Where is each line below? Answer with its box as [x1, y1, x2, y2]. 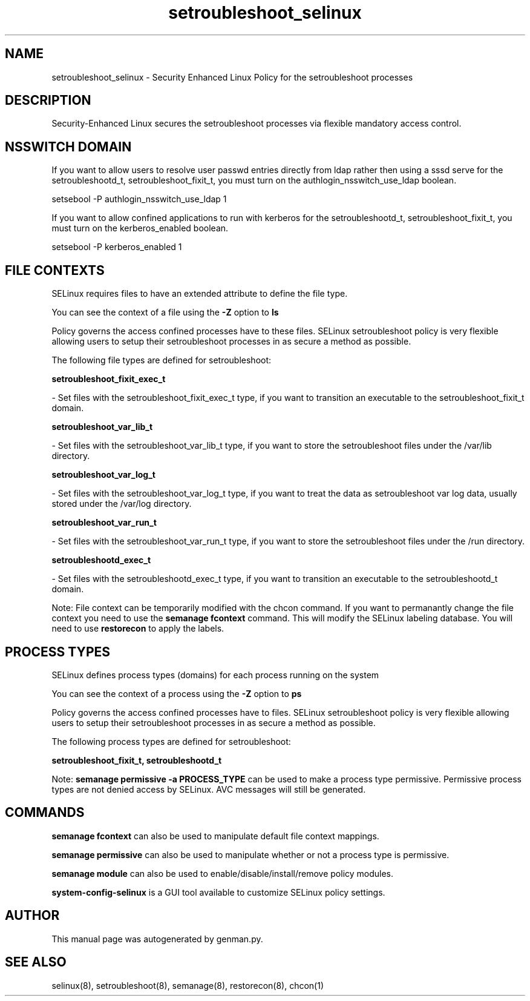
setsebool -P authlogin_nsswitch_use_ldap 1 [51, 194, 227, 205]
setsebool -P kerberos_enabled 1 [51, 242, 182, 253]
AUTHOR [5, 908, 60, 923]
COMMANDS [5, 805, 85, 821]
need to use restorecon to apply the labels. [51, 623, 224, 634]
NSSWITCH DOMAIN [5, 139, 132, 154]
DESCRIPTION [5, 93, 91, 108]
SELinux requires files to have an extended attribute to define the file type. [51, 288, 348, 299]
